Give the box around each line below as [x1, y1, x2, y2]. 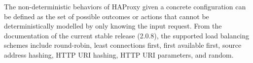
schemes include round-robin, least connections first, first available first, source [4, 40, 242, 50]
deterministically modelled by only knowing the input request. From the [4, 21, 222, 31]
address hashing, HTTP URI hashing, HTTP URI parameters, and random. [4, 49, 234, 60]
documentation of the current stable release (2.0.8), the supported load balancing [4, 30, 250, 40]
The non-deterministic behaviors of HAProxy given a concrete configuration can [4, 1, 246, 11]
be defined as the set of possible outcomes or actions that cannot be [4, 11, 209, 21]
